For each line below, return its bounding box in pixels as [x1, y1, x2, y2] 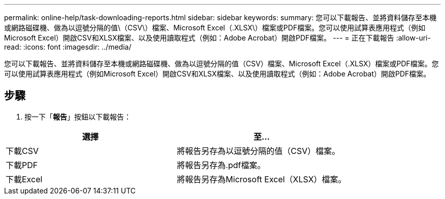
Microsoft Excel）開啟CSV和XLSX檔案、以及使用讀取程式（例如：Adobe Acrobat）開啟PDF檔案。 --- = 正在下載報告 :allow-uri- [4, 33, 431, 42]
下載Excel [6, 174, 43, 184]
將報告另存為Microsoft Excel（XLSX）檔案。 [177, 174, 346, 184]
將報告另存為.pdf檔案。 [177, 160, 266, 170]
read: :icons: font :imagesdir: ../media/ [4, 43, 132, 51]
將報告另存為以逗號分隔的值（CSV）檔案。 [177, 145, 340, 156]
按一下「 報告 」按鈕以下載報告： [24, 112, 131, 121]
